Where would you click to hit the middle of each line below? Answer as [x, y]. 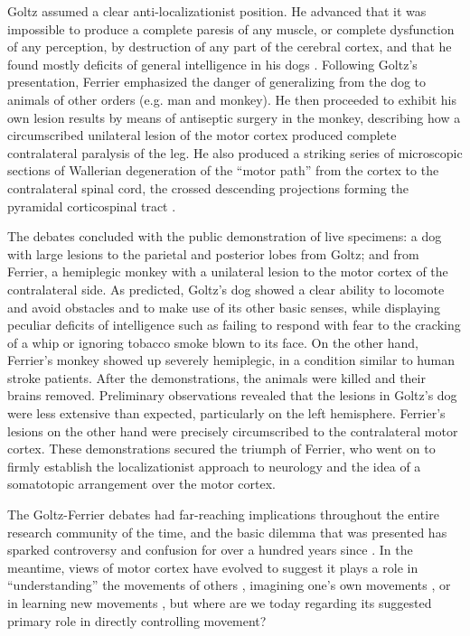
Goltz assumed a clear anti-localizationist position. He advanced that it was [217, 11]
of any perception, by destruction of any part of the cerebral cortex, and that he [230, 47]
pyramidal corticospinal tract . [92, 206]
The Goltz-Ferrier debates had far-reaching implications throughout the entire [223, 514]
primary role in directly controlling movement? [137, 620]
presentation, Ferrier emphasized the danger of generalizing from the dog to [217, 82]
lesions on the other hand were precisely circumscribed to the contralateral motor [233, 430]
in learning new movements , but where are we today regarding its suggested [220, 603]
